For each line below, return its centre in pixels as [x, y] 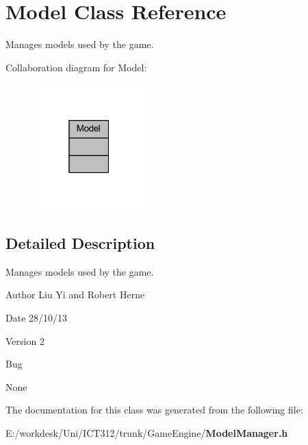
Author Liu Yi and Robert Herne [75, 294]
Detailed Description [80, 243]
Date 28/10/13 [37, 318]
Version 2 [25, 340]
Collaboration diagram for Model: [76, 67]
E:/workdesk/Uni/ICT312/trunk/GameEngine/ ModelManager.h [147, 433]
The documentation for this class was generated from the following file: [154, 410]
